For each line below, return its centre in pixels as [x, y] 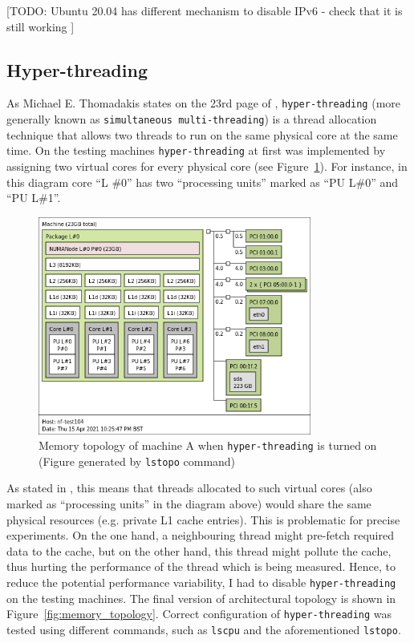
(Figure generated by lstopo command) [137, 461]
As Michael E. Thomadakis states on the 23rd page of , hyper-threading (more [204, 103]
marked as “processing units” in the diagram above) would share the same [189, 504]
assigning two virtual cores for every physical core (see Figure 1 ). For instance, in [207, 166]
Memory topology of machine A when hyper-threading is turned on [208, 445]
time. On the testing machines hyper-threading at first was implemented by [196, 150]
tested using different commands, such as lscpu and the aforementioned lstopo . [204, 629]
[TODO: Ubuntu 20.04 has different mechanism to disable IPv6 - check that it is [205, 10]
